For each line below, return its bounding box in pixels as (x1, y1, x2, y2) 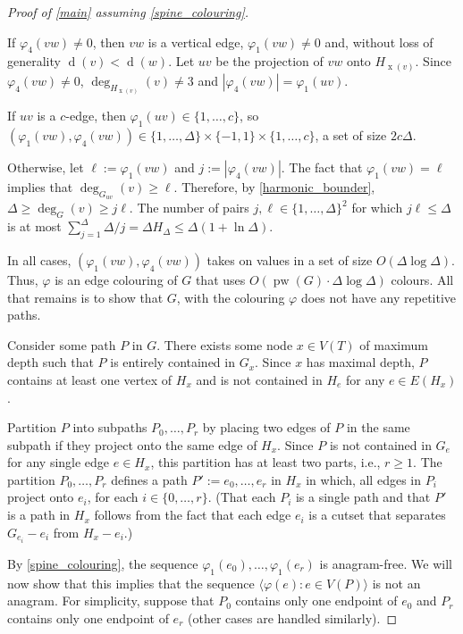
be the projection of (215, 52, 324, 71)
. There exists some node (156, 335, 293, 354)
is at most (7, 217, 62, 236)
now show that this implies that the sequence (7, 573, 255, 592)
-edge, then (65, 106, 126, 125)
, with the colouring (176, 288, 285, 306)
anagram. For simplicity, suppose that (7, 591, 215, 610)
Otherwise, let (7, 158, 84, 177)
